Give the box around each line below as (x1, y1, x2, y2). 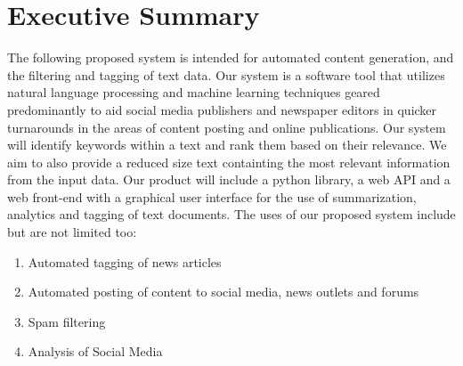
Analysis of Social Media (28, 342, 163, 361)
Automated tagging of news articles (28, 252, 222, 271)
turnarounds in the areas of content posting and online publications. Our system (7, 118, 446, 136)
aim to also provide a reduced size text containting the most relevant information (7, 152, 451, 171)
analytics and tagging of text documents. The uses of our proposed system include (7, 205, 456, 224)
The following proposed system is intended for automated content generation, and (7, 48, 454, 67)
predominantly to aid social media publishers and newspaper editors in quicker (7, 100, 437, 118)
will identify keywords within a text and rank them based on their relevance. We (7, 135, 447, 154)
